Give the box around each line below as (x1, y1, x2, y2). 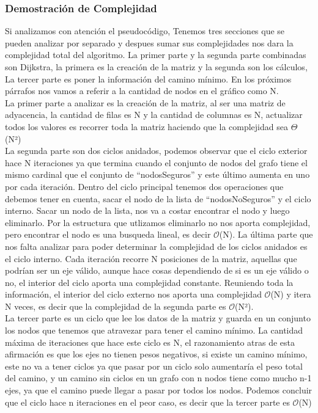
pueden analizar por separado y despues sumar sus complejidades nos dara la (5, 36, 294, 49)
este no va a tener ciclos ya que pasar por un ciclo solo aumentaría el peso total (5, 359, 303, 372)
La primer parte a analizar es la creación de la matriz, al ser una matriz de (5, 96, 286, 109)
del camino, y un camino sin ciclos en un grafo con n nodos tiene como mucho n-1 (5, 371, 312, 384)
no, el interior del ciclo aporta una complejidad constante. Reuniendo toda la (5, 276, 294, 288)
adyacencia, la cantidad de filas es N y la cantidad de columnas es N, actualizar (5, 108, 303, 121)
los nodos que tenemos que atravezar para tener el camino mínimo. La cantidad (5, 324, 303, 337)
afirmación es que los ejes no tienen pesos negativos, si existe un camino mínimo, (5, 348, 308, 360)
